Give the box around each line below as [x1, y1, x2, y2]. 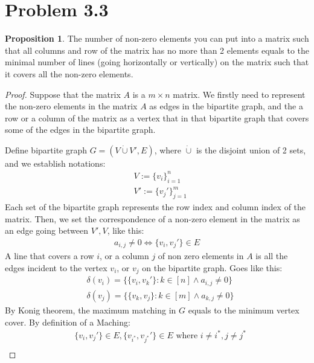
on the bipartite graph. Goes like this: [142, 261, 283, 274]
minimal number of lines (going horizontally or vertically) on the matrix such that [5, 56, 309, 68]
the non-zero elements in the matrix [5, 100, 138, 112]
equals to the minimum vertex [188, 303, 300, 316]
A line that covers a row [5, 249, 94, 262]
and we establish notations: [5, 156, 106, 169]
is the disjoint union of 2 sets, [196, 143, 306, 156]
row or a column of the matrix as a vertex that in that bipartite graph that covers [5, 111, 309, 124]
